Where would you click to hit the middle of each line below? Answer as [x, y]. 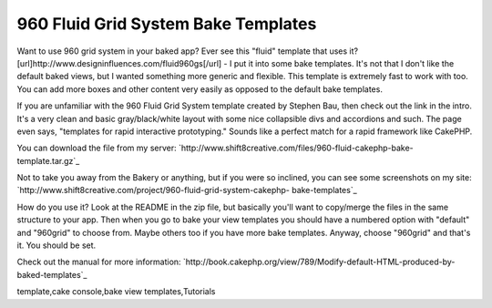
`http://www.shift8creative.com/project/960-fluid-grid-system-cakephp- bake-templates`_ [187, 190]
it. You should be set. [56, 245]
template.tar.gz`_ [48, 160]
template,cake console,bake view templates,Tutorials [116, 292]
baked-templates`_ [52, 274]
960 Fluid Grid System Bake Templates [167, 24]
